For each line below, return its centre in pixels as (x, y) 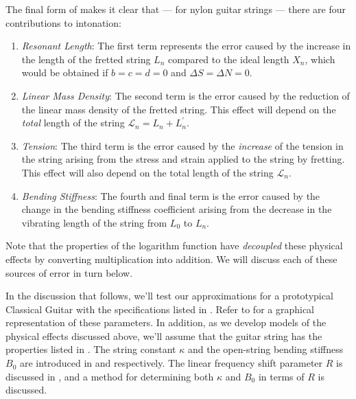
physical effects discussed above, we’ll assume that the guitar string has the (164, 335)
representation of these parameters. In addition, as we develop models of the (166, 322)
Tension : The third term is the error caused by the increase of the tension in (182, 145)
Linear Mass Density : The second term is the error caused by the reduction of (186, 95)
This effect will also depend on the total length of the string (147, 172)
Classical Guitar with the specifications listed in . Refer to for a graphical (160, 309)
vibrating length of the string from (94, 222)
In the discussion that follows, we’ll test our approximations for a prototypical (169, 296)
